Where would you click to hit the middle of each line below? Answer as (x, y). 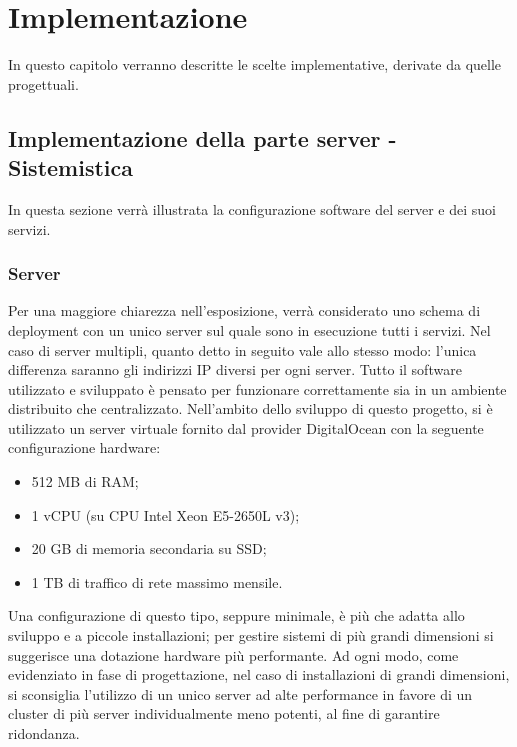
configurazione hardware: (84, 447)
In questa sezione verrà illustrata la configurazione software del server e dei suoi (252, 208)
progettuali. (43, 83)
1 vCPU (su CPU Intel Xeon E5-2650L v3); (165, 514)
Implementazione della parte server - (202, 137)
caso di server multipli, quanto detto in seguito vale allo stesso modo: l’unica (242, 349)
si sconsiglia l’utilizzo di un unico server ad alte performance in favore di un (240, 693)
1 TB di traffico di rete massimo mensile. (157, 581)
